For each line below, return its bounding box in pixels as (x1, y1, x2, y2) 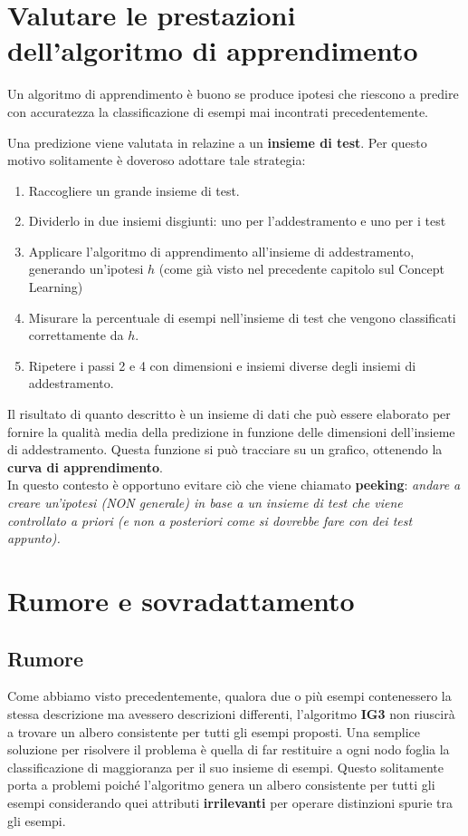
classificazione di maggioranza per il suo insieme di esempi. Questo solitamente (7, 757, 444, 776)
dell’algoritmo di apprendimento (7, 32, 418, 69)
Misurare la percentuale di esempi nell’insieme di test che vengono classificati (28, 307, 456, 326)
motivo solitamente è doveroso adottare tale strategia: (7, 151, 306, 170)
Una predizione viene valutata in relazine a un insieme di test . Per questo (7, 132, 427, 151)
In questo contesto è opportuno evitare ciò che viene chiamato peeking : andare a (7, 475, 461, 494)
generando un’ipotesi (28, 259, 144, 278)
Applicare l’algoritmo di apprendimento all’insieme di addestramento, (28, 241, 415, 260)
